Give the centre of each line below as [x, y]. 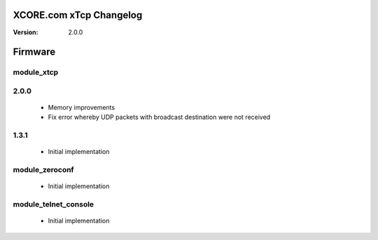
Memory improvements [82, 108]
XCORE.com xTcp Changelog [78, 15]
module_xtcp [36, 72]
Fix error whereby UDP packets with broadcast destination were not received [159, 117]
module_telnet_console [54, 204]
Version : [26, 32]
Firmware [34, 52]
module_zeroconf [43, 170]
